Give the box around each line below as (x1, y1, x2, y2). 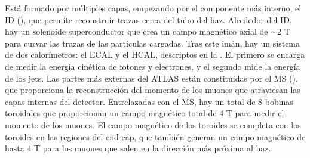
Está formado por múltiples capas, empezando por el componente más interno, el (5, 2, 302, 14)
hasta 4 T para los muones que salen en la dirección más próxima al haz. (5, 142, 271, 154)
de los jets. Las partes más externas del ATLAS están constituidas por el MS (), (5, 72, 298, 84)
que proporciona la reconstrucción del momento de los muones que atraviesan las (5, 83, 300, 96)
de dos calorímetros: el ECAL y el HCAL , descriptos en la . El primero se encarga (5, 48, 305, 61)
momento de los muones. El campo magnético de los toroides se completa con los (5, 118, 301, 131)
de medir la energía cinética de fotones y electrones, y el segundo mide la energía (5, 60, 300, 72)
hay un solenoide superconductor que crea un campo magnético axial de (5, 25, 268, 38)
